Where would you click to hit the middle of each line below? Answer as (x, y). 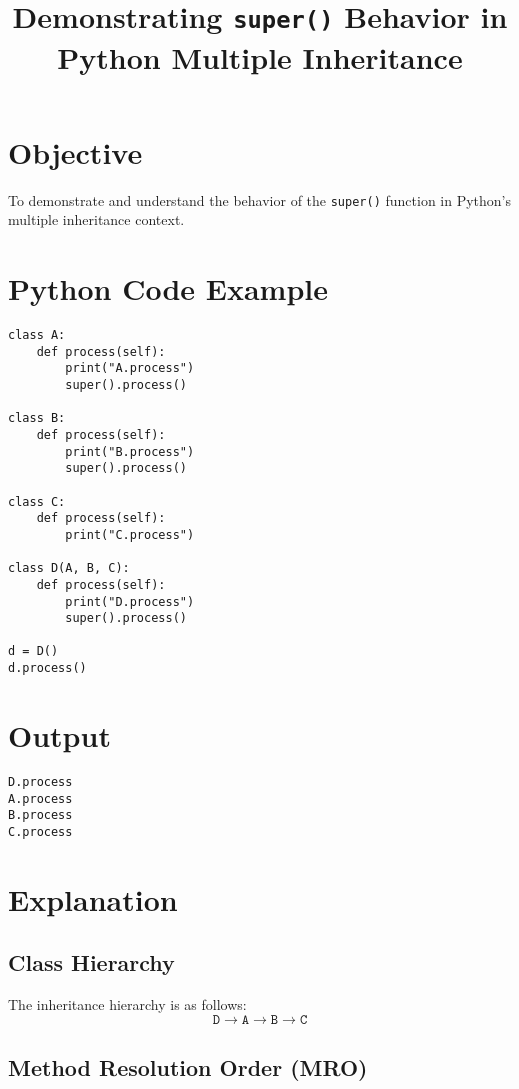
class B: (37, 418)
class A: (37, 335)
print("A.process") (130, 368)
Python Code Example (168, 288)
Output (59, 734)
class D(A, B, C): (69, 568)
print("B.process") (130, 451)
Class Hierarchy (91, 962)
